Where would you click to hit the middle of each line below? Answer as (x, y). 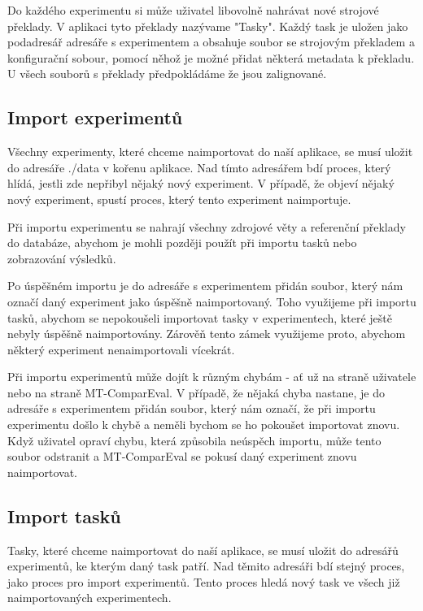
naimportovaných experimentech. (89, 598)
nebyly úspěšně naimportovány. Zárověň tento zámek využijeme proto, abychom (207, 334)
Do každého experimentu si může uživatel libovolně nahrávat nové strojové (193, 10)
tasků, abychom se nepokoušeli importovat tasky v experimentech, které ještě (200, 317)
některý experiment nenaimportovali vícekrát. (121, 349)
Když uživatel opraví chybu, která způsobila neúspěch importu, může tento (194, 440)
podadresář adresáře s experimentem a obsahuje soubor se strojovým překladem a (211, 42)
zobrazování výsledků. (62, 258)
